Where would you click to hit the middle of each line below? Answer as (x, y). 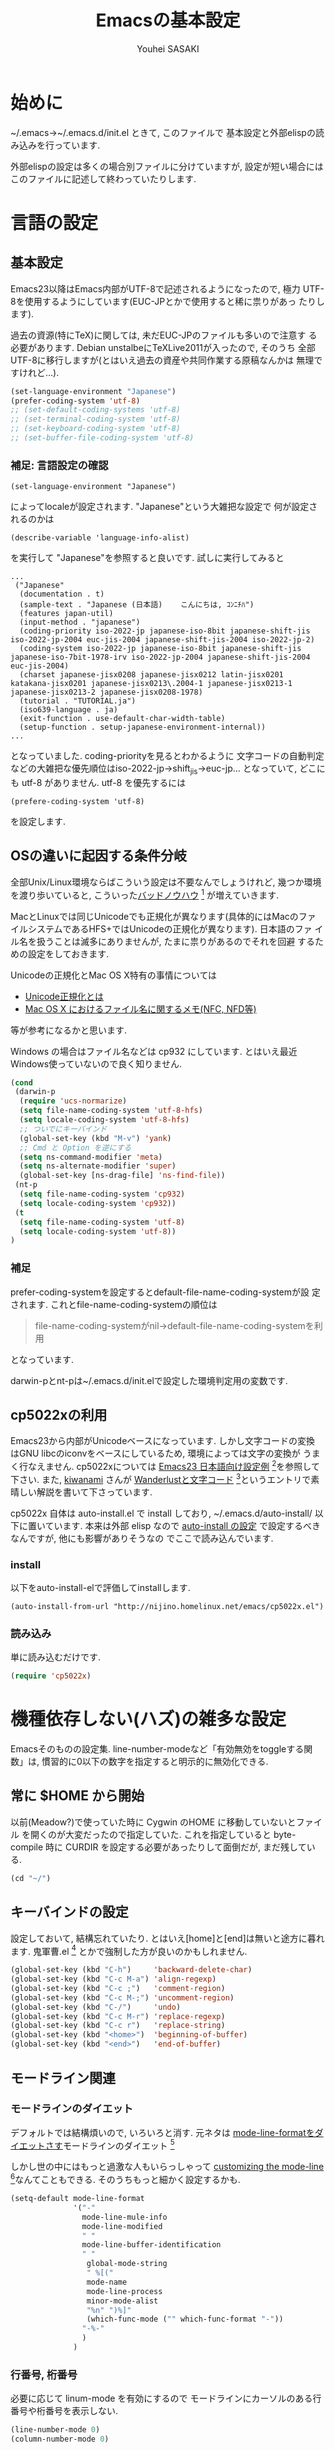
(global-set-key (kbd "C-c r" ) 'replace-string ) (118, 2026)
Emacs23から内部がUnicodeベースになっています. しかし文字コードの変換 (162, 1441)
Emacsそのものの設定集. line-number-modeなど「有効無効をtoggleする (157, 1749)
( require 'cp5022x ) (51, 1676)
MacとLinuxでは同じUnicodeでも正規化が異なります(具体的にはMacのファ (163, 916)
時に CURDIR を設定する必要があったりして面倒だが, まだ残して (176, 1847)
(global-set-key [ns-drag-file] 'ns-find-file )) (122, 1176)
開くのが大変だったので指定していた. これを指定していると (150, 1834)
